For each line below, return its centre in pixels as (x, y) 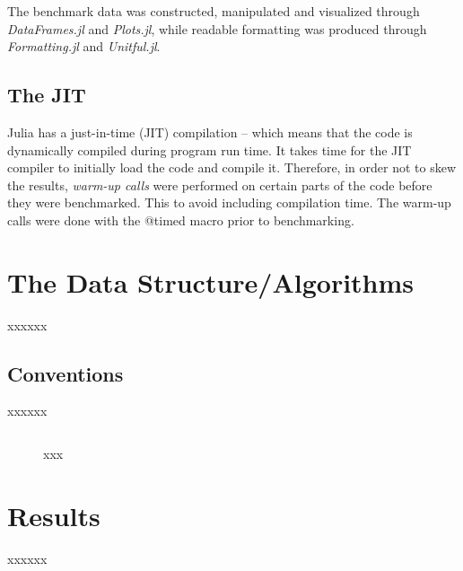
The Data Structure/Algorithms (211, 281)
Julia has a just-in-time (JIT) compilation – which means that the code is (210, 132)
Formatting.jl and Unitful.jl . (84, 46)
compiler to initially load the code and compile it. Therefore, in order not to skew (231, 167)
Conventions (66, 373)
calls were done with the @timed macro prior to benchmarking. (181, 220)
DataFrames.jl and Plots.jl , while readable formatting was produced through (217, 28)
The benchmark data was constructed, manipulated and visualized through (214, 11)
